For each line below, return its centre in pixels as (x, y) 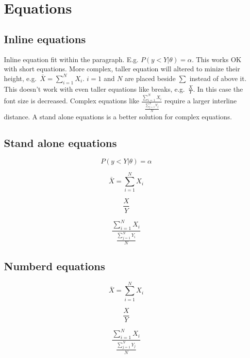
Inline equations (45, 39)
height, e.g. (20, 78)
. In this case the (218, 89)
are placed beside (150, 78)
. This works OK (217, 59)
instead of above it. (218, 78)
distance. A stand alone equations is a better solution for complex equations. (118, 116)
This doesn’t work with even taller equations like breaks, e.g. (94, 89)
